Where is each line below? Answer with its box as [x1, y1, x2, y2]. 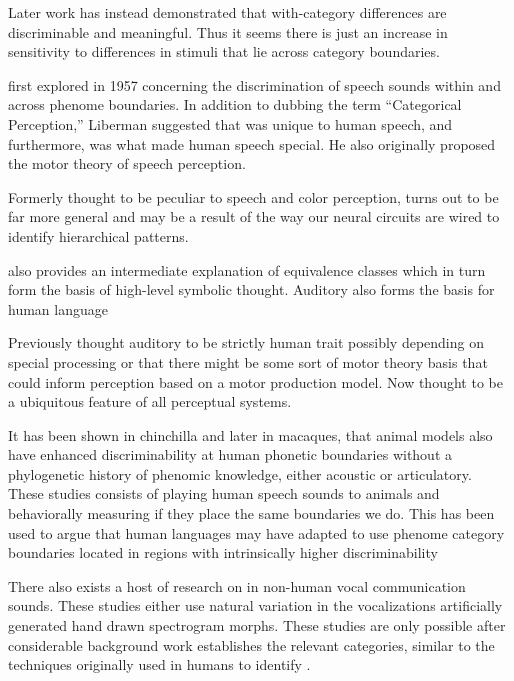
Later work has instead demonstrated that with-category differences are [8, 2, 447, 22]
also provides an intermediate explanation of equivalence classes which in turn [8, 259, 486, 280]
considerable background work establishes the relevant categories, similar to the [8, 634, 495, 655]
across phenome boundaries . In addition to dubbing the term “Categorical [8, 94, 462, 115]
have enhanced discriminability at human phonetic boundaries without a [8, 444, 453, 465]
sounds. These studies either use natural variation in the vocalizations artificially [8, 595, 503, 616]
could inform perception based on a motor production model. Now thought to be [8, 371, 503, 392]
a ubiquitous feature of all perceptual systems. [8, 391, 292, 412]
